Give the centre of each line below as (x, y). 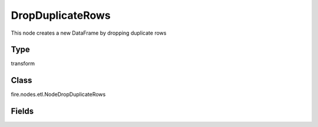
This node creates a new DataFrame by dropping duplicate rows (89, 33)
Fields (22, 111)
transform (23, 63)
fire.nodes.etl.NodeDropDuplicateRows (58, 95)
